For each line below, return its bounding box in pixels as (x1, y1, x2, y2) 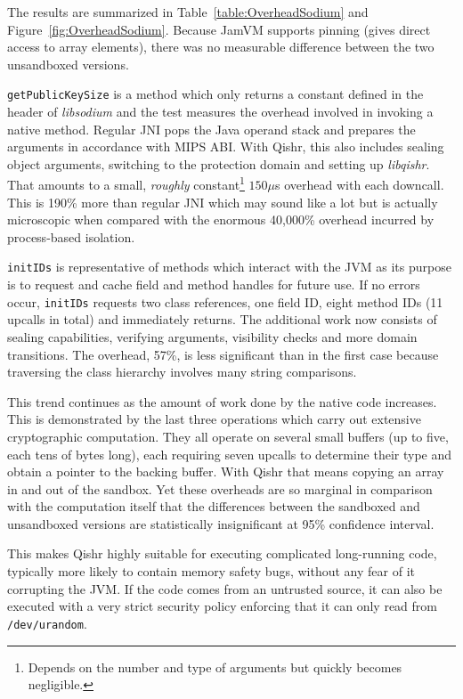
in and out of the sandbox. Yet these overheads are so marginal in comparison (7, 479, 433, 498)
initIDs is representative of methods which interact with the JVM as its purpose (7, 257, 451, 276)
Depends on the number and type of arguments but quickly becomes (28, 657, 402, 676)
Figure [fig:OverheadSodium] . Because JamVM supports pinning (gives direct (7, 20, 431, 38)
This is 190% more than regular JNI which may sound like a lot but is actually (7, 192, 438, 211)
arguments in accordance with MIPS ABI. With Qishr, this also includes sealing (7, 137, 444, 156)
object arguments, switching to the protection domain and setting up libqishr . (7, 154, 430, 173)
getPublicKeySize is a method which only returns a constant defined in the (7, 85, 424, 103)
